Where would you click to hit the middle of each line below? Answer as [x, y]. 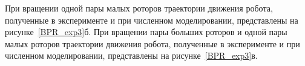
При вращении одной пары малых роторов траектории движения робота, [139, 8]
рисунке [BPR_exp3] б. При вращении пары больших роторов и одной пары [146, 32]
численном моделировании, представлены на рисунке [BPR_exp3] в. [131, 55]
